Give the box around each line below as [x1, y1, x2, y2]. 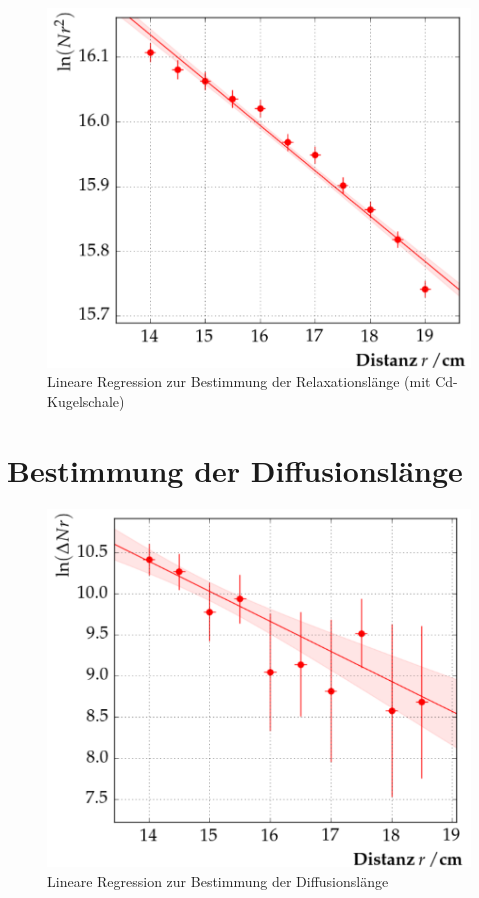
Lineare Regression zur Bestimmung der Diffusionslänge [47, 870, 389, 891]
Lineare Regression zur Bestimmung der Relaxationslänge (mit [47, 371, 431, 392]
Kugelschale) [47, 390, 125, 411]
